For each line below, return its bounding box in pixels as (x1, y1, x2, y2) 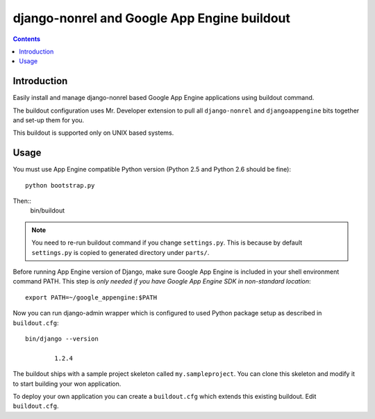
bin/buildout (30, 206, 65, 215)
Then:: (12, 197, 31, 205)
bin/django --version (25, 335, 99, 343)
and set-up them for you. (12, 116, 85, 124)
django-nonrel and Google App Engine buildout (12, 10, 291, 26)
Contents (12, 35, 41, 43)
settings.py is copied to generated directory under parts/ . (31, 248, 210, 256)
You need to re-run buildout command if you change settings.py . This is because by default (31, 238, 303, 247)
